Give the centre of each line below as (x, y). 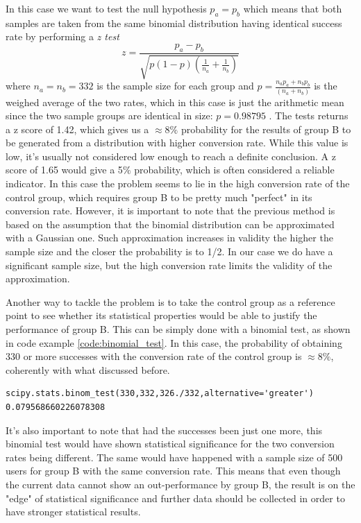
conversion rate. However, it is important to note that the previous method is (170, 211)
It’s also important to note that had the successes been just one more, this (164, 430)
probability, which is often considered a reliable (234, 170)
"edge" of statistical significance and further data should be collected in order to (175, 498)
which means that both (293, 8)
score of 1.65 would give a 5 (64, 170)
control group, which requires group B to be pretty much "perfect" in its (159, 197)
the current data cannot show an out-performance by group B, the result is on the (180, 484)
